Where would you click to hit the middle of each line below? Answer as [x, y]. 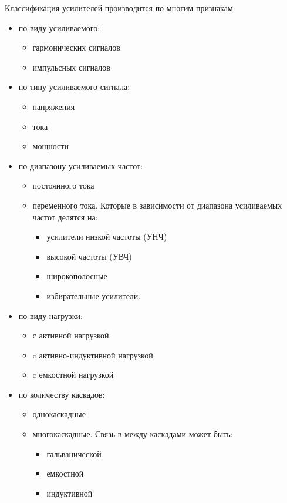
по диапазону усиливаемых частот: [81, 165]
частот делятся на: [65, 217]
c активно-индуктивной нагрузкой [93, 355]
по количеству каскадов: [62, 394]
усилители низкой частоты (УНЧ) [107, 237]
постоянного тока [63, 185]
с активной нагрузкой [71, 335]
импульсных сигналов [71, 67]
